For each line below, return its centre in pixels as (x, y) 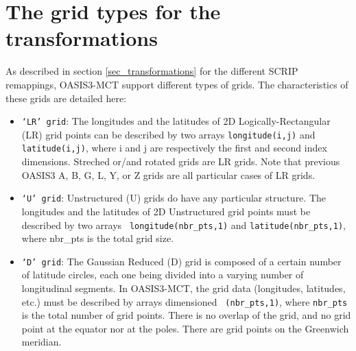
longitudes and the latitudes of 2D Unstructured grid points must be (166, 211)
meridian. (41, 342)
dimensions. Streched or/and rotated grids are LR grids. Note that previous (181, 161)
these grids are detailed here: (66, 98)
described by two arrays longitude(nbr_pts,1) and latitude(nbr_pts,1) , (183, 225)
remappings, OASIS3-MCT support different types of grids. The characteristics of (177, 84)
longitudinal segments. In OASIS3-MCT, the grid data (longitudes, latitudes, (183, 288)
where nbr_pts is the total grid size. (98, 238)
